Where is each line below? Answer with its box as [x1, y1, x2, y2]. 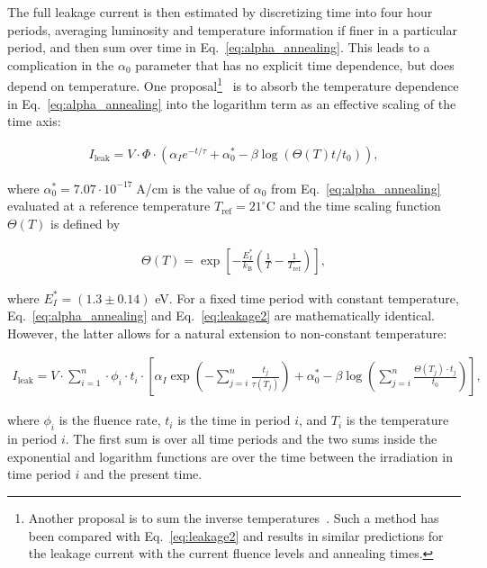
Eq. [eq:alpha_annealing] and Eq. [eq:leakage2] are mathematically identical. [7, 306, 435, 325]
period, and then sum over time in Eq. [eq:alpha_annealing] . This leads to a [7, 38, 430, 57]
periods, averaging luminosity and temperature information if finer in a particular [7, 20, 457, 39]
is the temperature [346, 410, 449, 429]
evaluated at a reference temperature [7, 196, 211, 215]
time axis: [7, 112, 61, 131]
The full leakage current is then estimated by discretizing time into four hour [7, 3, 433, 21]
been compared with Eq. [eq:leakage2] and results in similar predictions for [28, 526, 444, 545]
